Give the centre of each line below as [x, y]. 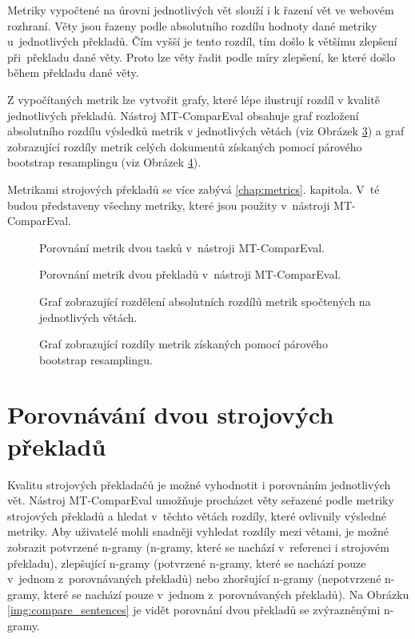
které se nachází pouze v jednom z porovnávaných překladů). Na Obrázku [226, 594]
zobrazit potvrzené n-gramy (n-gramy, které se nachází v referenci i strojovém [198, 547]
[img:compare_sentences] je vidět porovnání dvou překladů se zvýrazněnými [194, 610]
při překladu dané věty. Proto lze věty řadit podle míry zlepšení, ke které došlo [202, 56]
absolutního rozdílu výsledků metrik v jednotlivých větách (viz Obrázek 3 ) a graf [206, 131]
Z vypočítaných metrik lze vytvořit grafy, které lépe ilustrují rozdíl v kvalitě [194, 99]
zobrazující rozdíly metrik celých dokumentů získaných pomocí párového [185, 146]
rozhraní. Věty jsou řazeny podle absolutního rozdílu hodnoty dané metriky [192, 25]
